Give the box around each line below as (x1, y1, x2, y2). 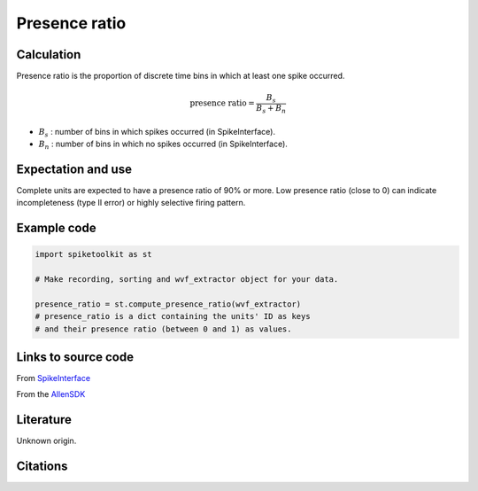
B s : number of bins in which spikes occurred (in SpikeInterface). (38, 126, 276, 139)
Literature (16, 412, 73, 427)
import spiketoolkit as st (35, 249, 152, 260)
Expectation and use (16, 161, 133, 176)
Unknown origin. (16, 435, 77, 447)
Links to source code (16, 349, 135, 364)
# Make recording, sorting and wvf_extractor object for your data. (35, 275, 339, 284)
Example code (16, 221, 96, 236)
